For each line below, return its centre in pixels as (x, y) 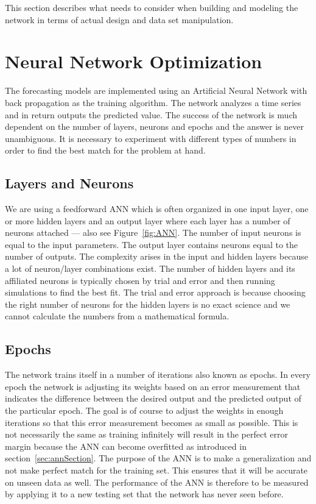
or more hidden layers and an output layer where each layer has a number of (148, 220)
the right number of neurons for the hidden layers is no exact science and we (148, 304)
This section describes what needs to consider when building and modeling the (152, 7)
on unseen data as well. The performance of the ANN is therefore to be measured (157, 482)
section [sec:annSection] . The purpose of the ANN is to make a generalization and (158, 458)
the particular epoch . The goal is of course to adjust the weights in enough (144, 410)
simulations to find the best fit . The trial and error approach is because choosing (155, 292)
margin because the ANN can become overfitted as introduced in (126, 446)
